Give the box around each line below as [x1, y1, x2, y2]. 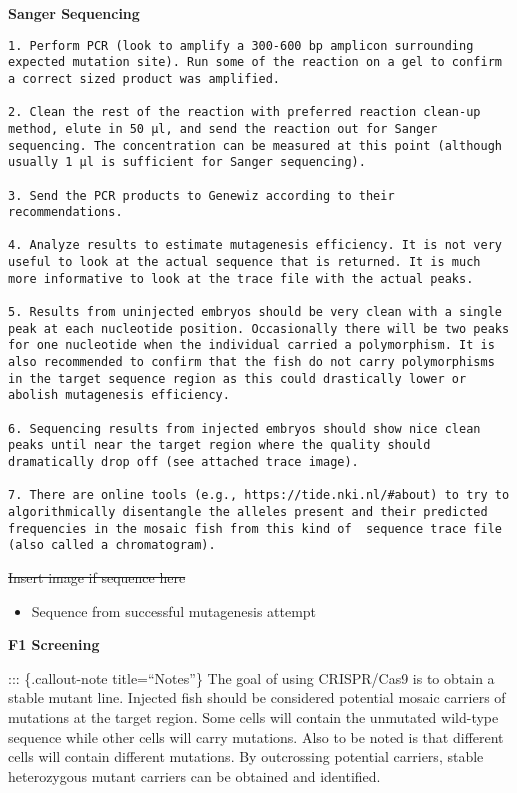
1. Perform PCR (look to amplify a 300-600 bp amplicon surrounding [8, 38, 474, 53]
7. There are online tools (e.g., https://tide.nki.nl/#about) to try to [8, 488, 510, 503]
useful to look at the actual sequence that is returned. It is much [8, 255, 481, 270]
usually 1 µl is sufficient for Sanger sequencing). [8, 155, 366, 170]
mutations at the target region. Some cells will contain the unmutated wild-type [8, 706, 499, 727]
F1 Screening [8, 634, 100, 655]
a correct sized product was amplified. [8, 71, 281, 86]
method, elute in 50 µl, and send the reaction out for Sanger [8, 121, 438, 136]
